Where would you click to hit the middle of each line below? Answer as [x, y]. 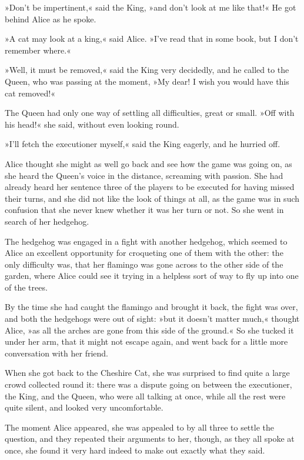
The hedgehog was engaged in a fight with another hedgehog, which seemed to [146, 241]
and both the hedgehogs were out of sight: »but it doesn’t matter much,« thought [152, 319]
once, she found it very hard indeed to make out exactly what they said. [135, 450]
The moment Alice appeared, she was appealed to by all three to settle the [139, 427]
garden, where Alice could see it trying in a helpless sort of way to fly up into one [152, 276]
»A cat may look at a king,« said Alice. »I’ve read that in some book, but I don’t [152, 39]
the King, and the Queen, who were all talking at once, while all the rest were [145, 396]
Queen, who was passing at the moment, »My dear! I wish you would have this [147, 81]
